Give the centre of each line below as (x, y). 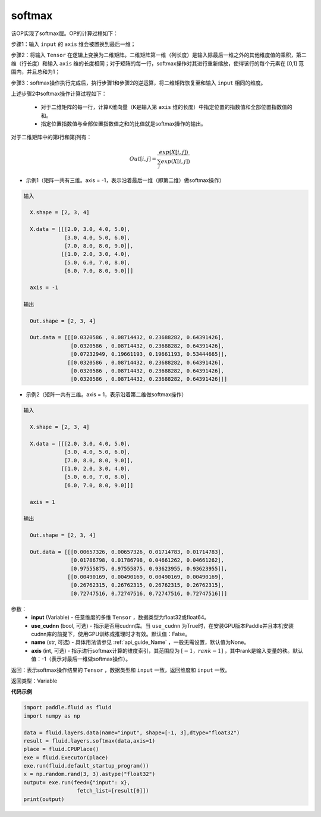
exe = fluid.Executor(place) (66, 757)
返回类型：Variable (34, 681)
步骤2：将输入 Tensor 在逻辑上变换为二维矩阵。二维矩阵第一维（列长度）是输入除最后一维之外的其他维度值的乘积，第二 (159, 55)
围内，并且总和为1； (36, 72)
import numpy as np (52, 716)
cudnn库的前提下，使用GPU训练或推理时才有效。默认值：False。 (111, 634)
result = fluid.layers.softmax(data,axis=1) (89, 741)
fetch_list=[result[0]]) (113, 791)
